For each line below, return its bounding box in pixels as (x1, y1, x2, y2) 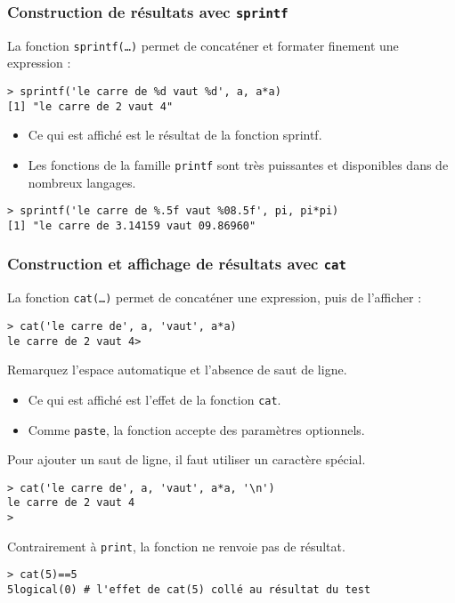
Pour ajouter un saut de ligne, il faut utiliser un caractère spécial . (7, 450, 366, 469)
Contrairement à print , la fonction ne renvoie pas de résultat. (7, 536, 345, 555)
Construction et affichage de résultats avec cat (7, 253, 346, 275)
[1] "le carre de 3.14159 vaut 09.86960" (7, 219, 256, 232)
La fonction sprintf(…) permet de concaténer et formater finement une (7, 36, 399, 54)
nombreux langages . (28, 173, 136, 191)
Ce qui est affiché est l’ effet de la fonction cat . (28, 390, 281, 408)
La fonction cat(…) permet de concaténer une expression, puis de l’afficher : (7, 288, 422, 307)
